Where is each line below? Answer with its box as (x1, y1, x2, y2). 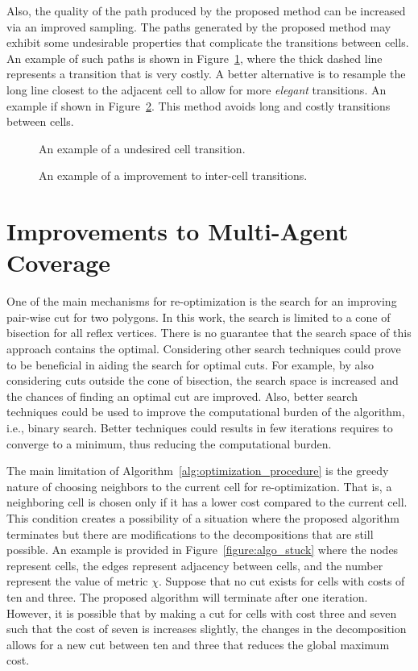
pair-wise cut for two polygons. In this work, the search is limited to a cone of (6, 308, 391, 325)
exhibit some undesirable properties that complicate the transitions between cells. (6, 34, 409, 51)
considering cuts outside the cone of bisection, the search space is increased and (6, 372, 399, 389)
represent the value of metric (6, 573, 148, 590)
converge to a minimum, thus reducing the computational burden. (6, 435, 332, 452)
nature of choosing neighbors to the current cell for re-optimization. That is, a (6, 477, 392, 494)
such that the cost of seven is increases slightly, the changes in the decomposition (6, 620, 407, 637)
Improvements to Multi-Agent (6, 215, 349, 248)
